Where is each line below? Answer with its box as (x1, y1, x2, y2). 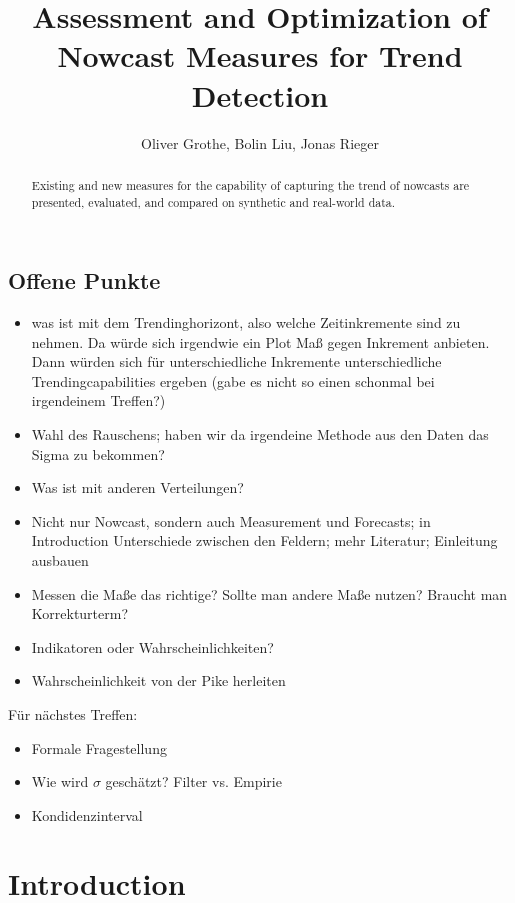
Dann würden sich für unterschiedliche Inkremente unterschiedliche (31, 351, 442, 372)
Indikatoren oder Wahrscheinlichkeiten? (31, 636, 274, 657)
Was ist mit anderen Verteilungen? (31, 477, 244, 498)
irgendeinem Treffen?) (31, 390, 166, 411)
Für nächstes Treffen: (8, 703, 138, 724)
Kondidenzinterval (31, 804, 143, 825)
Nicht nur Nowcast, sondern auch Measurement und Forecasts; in (31, 510, 431, 531)
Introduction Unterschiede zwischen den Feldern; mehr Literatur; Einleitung (31, 530, 498, 551)
